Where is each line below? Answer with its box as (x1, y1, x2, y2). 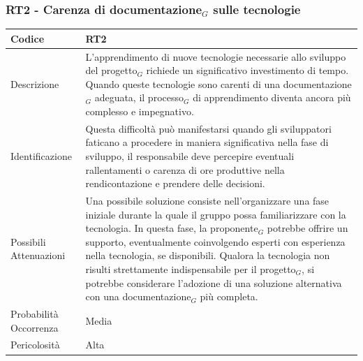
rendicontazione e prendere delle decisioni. (85, 176, 265, 191)
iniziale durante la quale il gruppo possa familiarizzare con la (85, 207, 346, 221)
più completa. (200, 289, 258, 304)
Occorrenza (10, 320, 59, 334)
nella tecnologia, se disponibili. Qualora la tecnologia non (85, 248, 330, 263)
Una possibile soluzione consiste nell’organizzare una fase (85, 193, 329, 207)
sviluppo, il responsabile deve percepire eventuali (85, 148, 295, 163)
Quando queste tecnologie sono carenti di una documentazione (85, 76, 352, 91)
